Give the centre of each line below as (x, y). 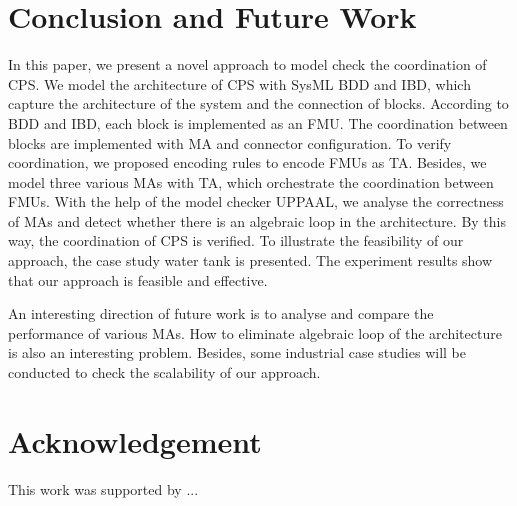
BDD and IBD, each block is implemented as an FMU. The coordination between (258, 122)
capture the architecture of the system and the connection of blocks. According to (258, 103)
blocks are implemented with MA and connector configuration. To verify (230, 142)
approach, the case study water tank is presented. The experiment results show (250, 260)
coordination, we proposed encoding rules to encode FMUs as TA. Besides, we (247, 162)
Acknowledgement (135, 440)
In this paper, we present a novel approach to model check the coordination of (247, 64)
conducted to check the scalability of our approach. (164, 372)
